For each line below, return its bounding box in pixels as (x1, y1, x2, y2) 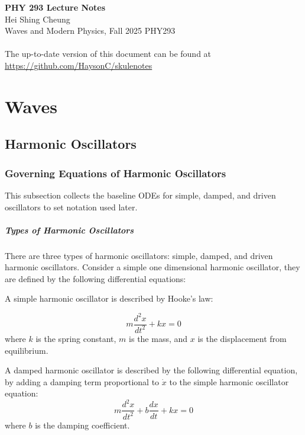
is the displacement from (197, 332, 287, 344)
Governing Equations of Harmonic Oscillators (5, 165, 226, 180)
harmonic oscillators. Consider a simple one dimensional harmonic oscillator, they (5, 261, 300, 273)
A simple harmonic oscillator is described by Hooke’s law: (5, 292, 213, 305)
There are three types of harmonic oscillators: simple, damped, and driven (5, 249, 273, 261)
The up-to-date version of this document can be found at (5, 47, 212, 60)
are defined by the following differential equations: (5, 272, 186, 284)
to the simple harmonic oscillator (169, 375, 289, 388)
